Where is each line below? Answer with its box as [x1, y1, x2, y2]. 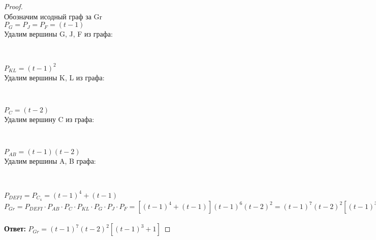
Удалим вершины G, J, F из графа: [4, 28, 113, 39]
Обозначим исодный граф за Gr [4, 11, 103, 21]
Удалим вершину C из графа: [4, 114, 95, 125]
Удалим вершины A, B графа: [4, 156, 96, 166]
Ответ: [4, 223, 26, 234]
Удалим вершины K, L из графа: [4, 72, 105, 82]
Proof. [4, 1, 23, 11]
